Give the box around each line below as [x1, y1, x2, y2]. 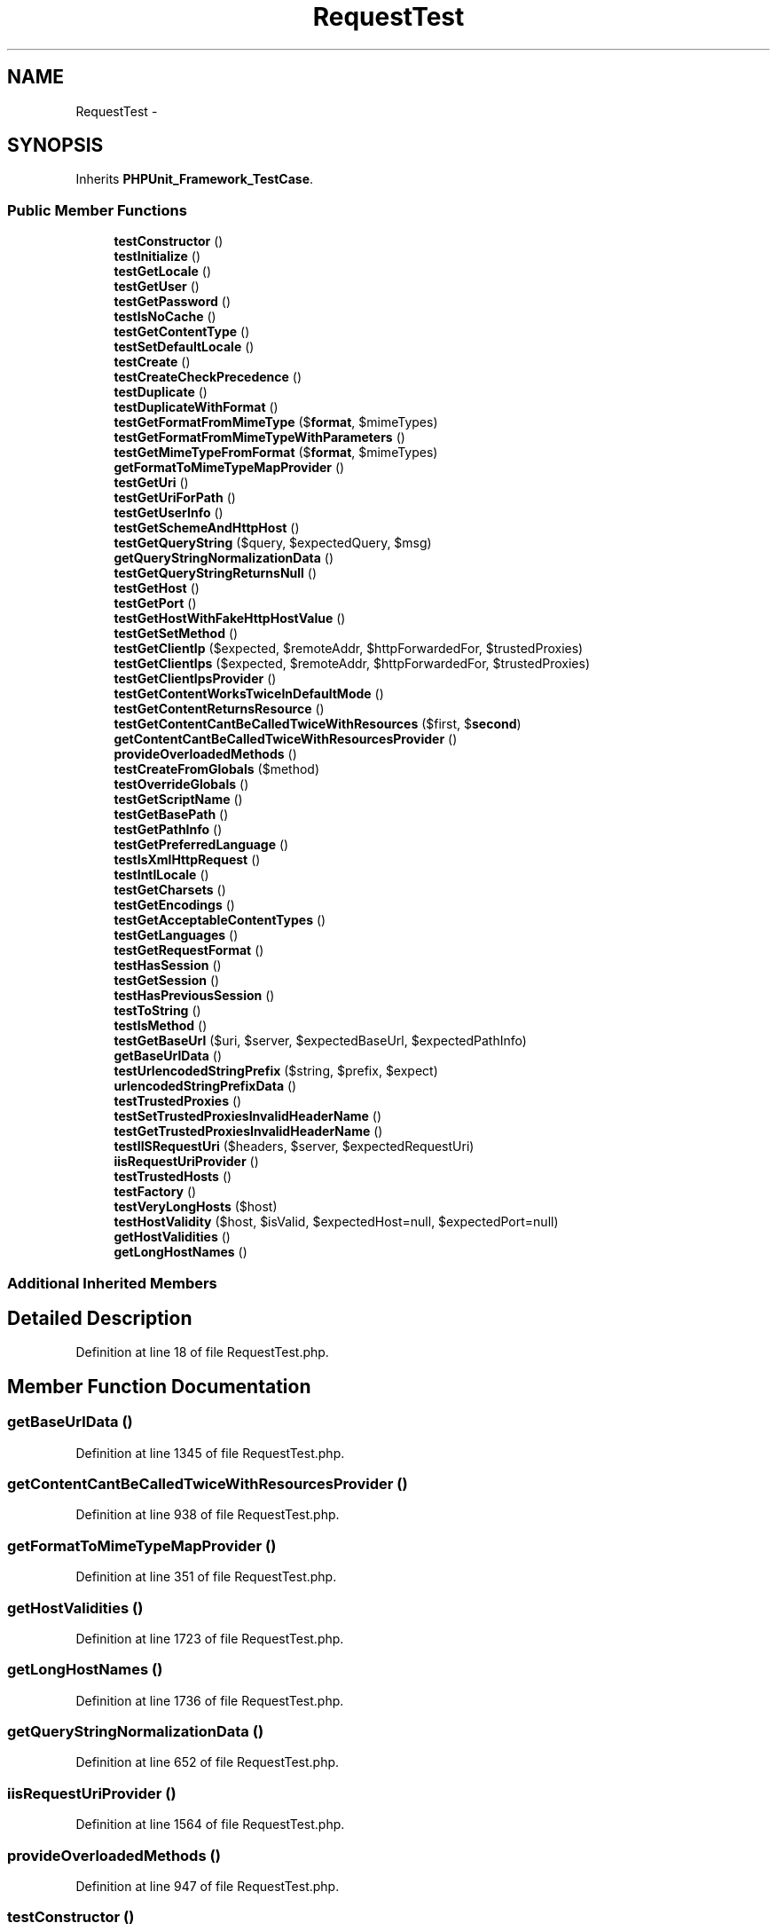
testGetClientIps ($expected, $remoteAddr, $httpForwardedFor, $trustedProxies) [114, 656, 591, 672]
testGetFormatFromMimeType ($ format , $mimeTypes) [114, 414, 438, 430]
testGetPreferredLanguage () [114, 837, 289, 853]
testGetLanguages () [114, 927, 239, 943]
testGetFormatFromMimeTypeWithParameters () [114, 430, 405, 445]
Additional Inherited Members [7, 1273, 217, 1292]
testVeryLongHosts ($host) [114, 1199, 278, 1215]
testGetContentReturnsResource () [114, 701, 325, 717]
